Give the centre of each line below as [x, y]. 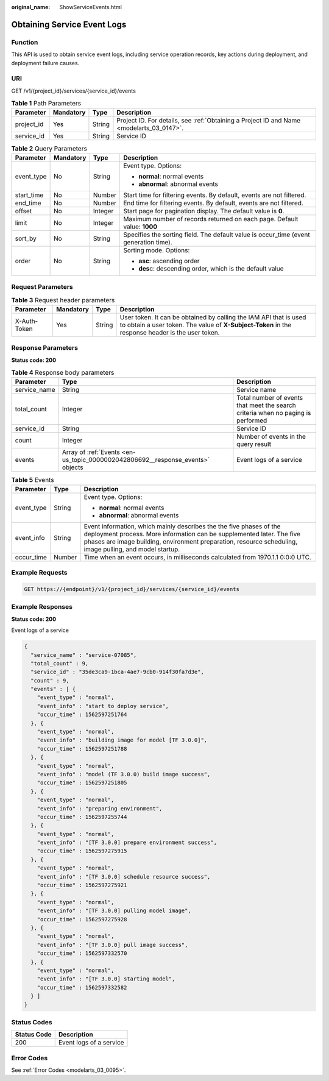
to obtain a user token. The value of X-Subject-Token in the [206, 325]
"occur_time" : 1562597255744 [82, 817]
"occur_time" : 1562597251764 [82, 715]
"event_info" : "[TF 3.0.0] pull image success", [112, 945]
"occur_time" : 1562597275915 [82, 851]
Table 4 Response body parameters [63, 373]
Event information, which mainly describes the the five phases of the [182, 526]
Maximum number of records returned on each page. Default [210, 219]
